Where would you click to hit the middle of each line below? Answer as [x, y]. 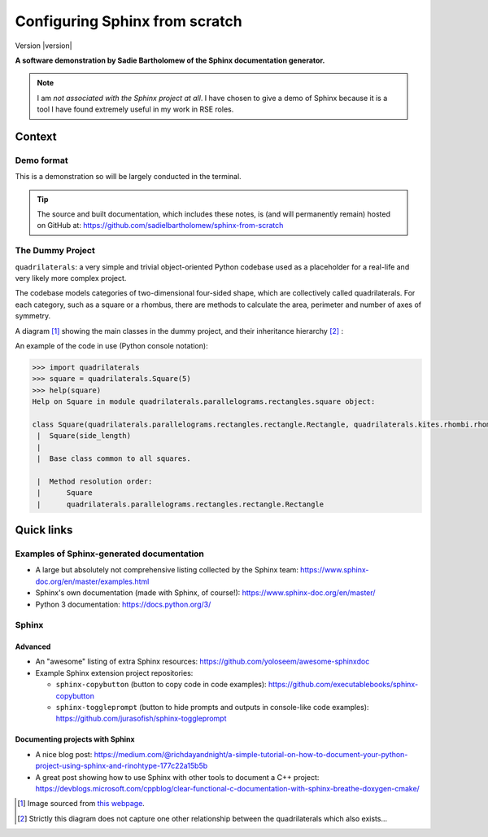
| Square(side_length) [84, 436]
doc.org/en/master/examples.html [92, 581]
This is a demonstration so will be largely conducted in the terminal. [128, 177]
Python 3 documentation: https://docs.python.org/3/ [123, 604]
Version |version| [44, 46]
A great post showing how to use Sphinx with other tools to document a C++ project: [177, 777]
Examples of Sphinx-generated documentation [110, 554]
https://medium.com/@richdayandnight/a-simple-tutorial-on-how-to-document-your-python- [251, 754]
